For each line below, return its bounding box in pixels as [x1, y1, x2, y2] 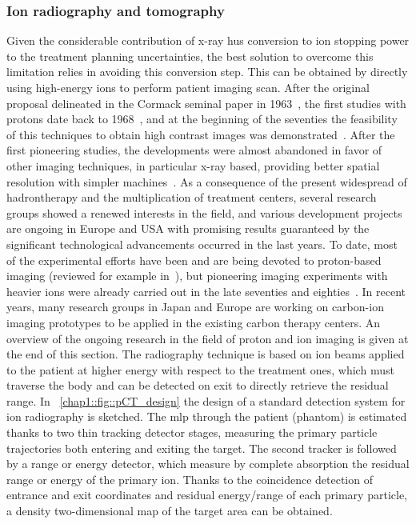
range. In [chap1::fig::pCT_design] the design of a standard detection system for [6, 392, 406, 409]
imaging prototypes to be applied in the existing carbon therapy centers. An [6, 314, 381, 330]
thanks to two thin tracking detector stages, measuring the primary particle [6, 424, 378, 441]
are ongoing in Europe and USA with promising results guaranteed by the [6, 220, 370, 237]
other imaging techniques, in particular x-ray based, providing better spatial [6, 157, 380, 174]
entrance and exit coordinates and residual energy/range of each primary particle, [6, 486, 407, 503]
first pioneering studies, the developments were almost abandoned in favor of [6, 142, 382, 158]
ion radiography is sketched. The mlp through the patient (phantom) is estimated [6, 408, 407, 425]
